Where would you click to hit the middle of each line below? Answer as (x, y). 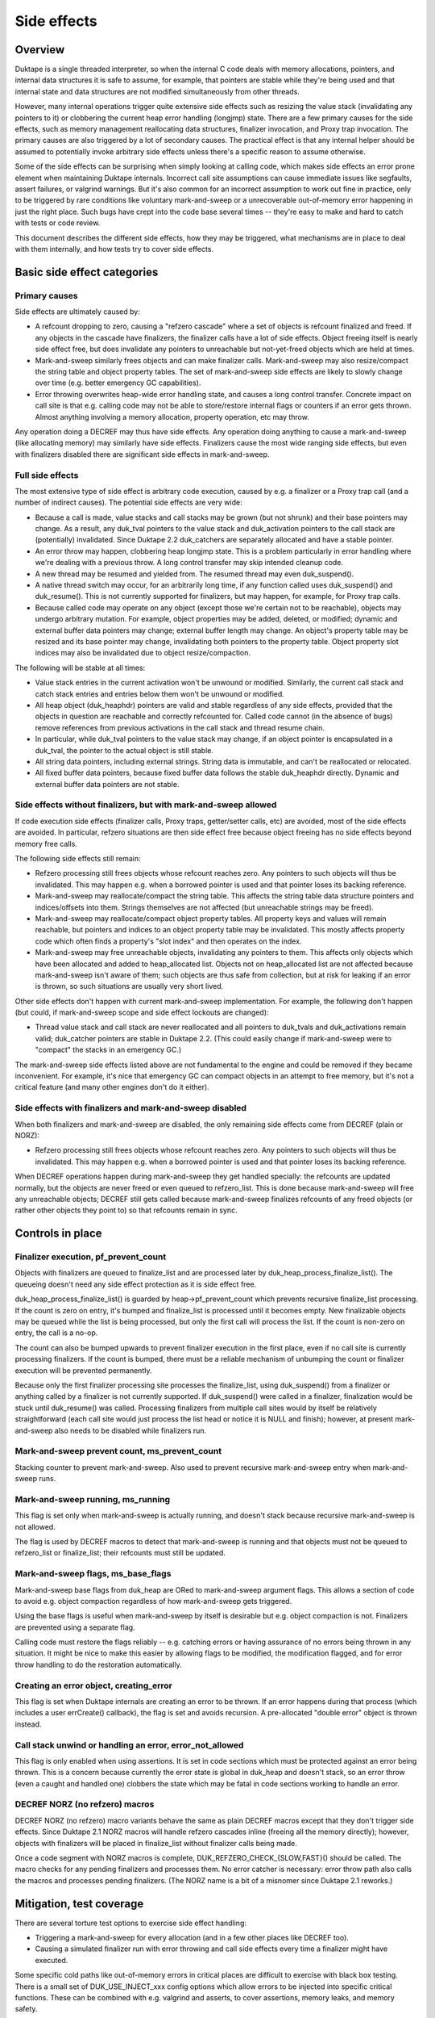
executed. (52, 1960)
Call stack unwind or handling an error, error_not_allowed (129, 1745)
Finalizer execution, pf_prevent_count (91, 1257)
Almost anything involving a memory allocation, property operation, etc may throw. (172, 417)
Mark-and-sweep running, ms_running (93, 1499)
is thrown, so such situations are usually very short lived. (129, 986)
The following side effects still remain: (78, 858)
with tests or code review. (58, 223)
